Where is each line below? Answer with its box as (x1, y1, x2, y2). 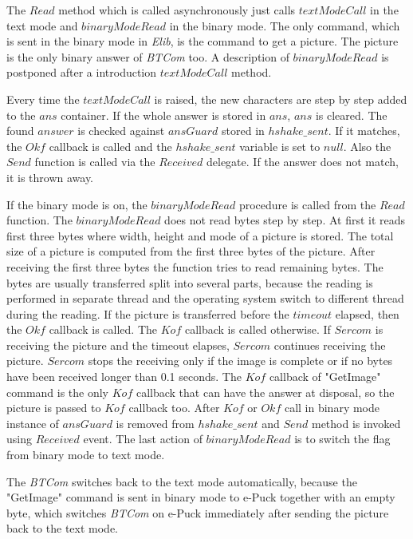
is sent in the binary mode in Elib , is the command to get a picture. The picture (6, 33, 399, 50)
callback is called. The (49, 321, 158, 338)
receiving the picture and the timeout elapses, (6, 336, 230, 353)
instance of (6, 414, 59, 431)
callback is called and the (49, 137, 172, 154)
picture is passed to (6, 399, 101, 416)
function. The (6, 212, 73, 228)
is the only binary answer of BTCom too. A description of (6, 48, 289, 65)
